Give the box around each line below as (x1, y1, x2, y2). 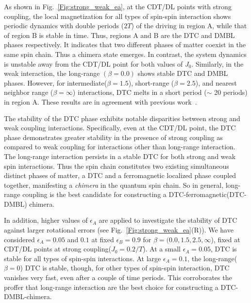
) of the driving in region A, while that (131, 20, 247, 31)
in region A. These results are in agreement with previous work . (4, 96, 197, 107)
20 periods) (214, 87, 248, 97)
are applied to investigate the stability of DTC (99, 215, 237, 225)
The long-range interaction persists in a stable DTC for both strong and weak (4, 151, 236, 161)
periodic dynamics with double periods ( (4, 20, 124, 31)
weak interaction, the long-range (4, 68, 100, 78)
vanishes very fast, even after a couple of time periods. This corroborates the (4, 272, 232, 283)
